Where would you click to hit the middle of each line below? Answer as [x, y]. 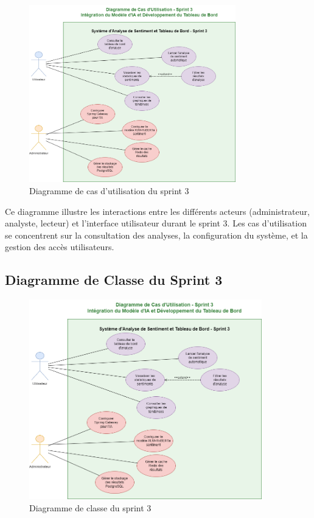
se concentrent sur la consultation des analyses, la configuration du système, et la [156, 235]
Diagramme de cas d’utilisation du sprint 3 [109, 191]
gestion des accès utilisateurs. [60, 247]
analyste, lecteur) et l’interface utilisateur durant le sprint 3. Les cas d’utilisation [156, 223]
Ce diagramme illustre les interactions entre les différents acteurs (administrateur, [157, 211]
